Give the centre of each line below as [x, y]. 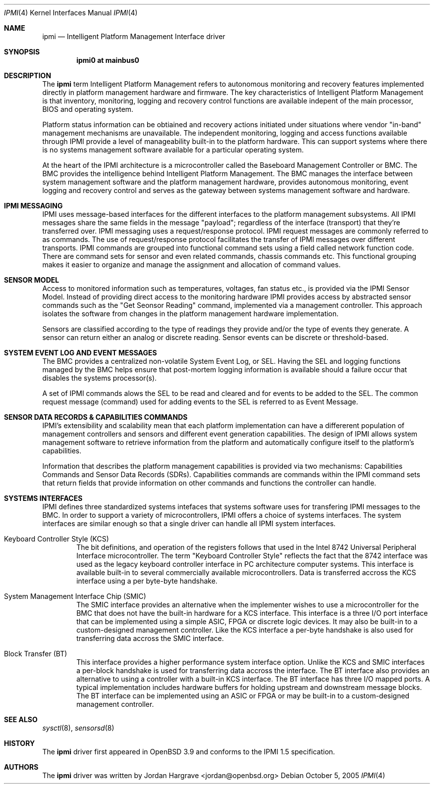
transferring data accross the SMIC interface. [150, 638]
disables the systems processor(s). [100, 378]
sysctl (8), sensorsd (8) [78, 728]
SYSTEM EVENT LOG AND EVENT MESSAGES [81, 353]
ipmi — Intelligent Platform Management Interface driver [134, 36]
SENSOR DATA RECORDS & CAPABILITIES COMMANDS [96, 417]
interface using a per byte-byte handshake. [147, 581]
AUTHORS [21, 767]
